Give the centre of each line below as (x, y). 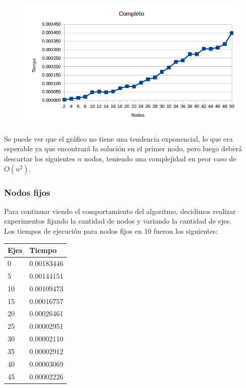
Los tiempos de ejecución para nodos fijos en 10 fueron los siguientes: (111, 231)
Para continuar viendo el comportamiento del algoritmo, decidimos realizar (120, 211)
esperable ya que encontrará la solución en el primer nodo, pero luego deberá (123, 148)
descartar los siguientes (40, 159)
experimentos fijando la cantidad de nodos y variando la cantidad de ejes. (118, 221)
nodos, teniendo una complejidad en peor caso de (160, 159)
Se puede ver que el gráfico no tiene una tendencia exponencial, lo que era (118, 138)
